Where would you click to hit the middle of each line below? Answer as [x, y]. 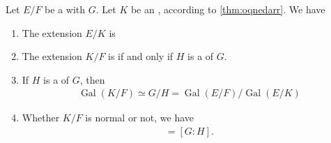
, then [92, 79]
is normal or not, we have [140, 118]
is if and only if [141, 56]
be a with [65, 9]
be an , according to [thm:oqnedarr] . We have [228, 9]
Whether [41, 118]
